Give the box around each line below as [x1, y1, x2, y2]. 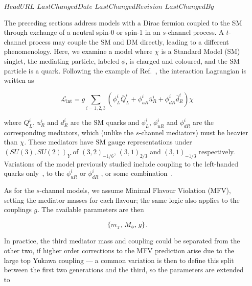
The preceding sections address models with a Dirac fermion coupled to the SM [4, 17, 242, 27]
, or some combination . [101, 168, 173, 178]
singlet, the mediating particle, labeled [4, 55, 119, 66]
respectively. [199, 146, 235, 157]
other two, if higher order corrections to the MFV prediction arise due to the [4, 245, 234, 256]
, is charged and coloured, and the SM [125, 55, 240, 66]
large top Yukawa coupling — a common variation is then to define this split [4, 255, 234, 265]
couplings [4, 204, 32, 214]
